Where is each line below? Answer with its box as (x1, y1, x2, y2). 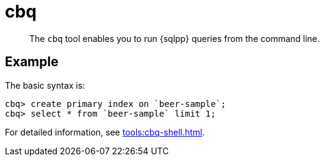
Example (5, 54, 59, 70)
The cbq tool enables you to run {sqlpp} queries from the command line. (29, 33, 320, 44)
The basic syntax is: (5, 80, 85, 91)
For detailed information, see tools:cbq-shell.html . (5, 126, 205, 137)
